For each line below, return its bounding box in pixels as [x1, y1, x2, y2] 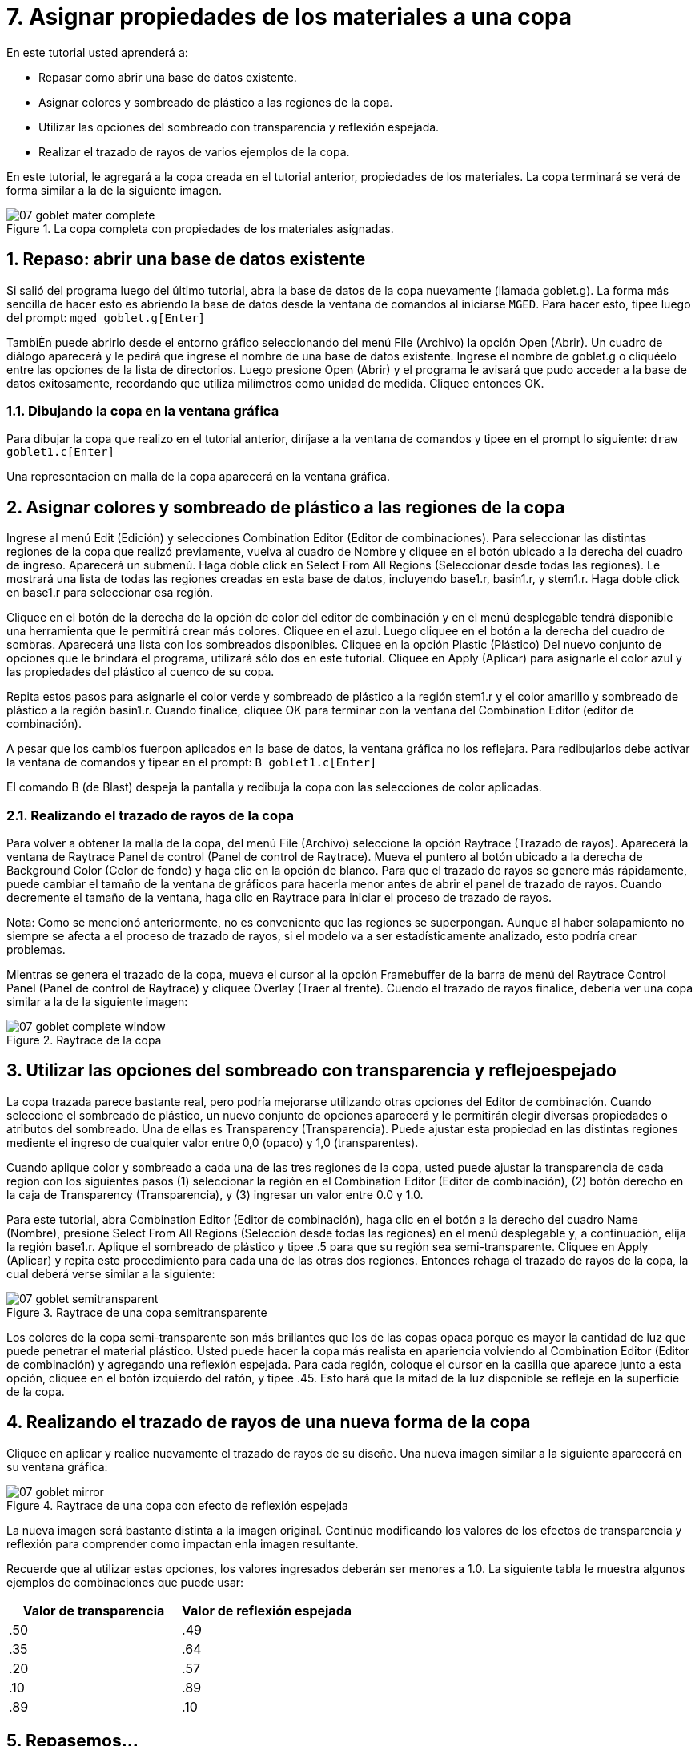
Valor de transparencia [22, 1602, 165, 1619]
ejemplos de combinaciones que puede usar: [6, 1575, 244, 1589]
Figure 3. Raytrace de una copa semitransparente [6, 1305, 267, 1319]
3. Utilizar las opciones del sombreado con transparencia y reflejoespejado [6, 1060, 617, 1081]
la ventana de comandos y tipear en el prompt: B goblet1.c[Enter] [6, 755, 377, 770]
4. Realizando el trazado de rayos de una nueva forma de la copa [6, 1412, 531, 1433]
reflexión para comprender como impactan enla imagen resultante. [6, 1536, 359, 1551]
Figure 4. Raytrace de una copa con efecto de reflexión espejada [6, 1498, 348, 1512]
